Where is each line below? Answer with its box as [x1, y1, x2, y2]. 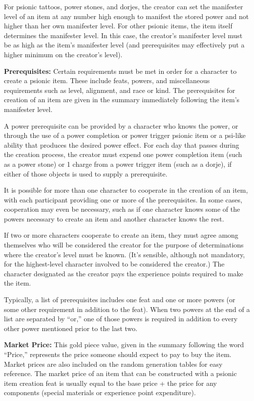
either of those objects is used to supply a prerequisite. [4, 168, 168, 178]
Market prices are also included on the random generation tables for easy [4, 358, 223, 369]
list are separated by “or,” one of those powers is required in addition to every [4, 313, 238, 324]
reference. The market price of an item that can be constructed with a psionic [4, 368, 237, 379]
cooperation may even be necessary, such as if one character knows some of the [4, 204, 240, 214]
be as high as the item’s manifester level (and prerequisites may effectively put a [4, 40, 245, 50]
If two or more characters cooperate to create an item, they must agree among [4, 230, 238, 240]
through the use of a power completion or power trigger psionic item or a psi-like [4, 130, 246, 140]
